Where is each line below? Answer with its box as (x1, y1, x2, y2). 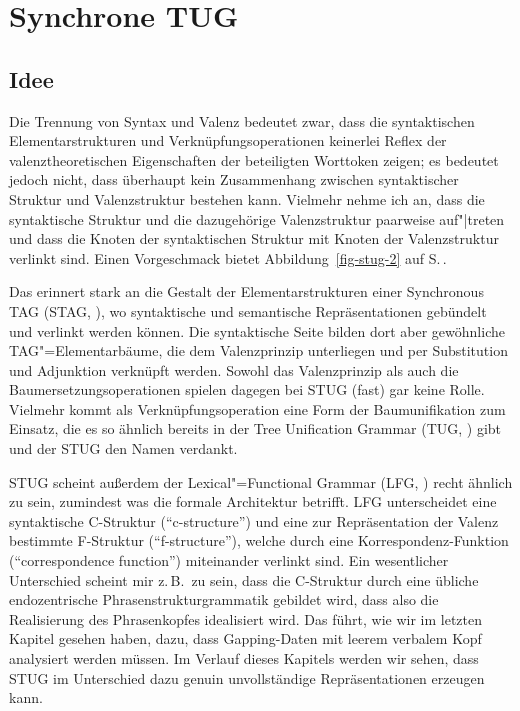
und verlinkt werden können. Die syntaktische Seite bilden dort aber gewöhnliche (9, 320, 505, 341)
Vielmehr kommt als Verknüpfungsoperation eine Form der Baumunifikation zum (9, 398, 506, 419)
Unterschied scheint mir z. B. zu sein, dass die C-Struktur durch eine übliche (9, 569, 479, 590)
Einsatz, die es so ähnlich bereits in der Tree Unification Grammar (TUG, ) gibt (9, 418, 502, 439)
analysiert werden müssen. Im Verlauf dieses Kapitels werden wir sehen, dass (9, 648, 479, 669)
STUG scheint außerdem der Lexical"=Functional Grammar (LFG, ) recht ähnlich (9, 471, 513, 492)
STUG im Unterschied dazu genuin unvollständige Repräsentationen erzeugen (9, 667, 485, 688)
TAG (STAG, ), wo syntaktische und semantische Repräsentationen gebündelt (9, 300, 487, 321)
